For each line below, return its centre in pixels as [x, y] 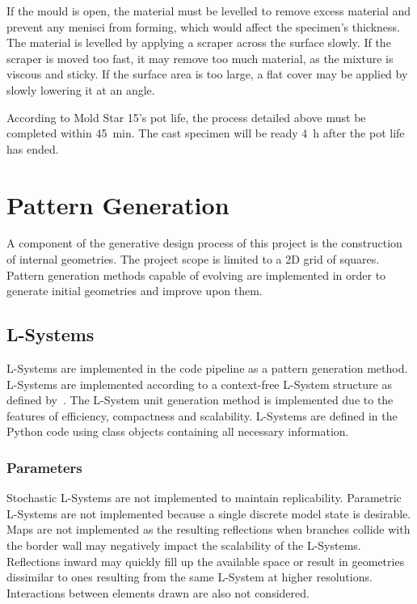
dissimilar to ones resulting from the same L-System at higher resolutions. [190, 577]
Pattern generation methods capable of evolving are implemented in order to [196, 275]
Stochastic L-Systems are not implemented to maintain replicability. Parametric [204, 498]
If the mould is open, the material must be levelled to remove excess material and [209, 11]
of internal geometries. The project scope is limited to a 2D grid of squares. [193, 259]
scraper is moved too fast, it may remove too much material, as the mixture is [200, 58]
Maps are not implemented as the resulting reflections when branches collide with [208, 529]
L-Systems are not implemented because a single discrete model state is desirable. [209, 513]
